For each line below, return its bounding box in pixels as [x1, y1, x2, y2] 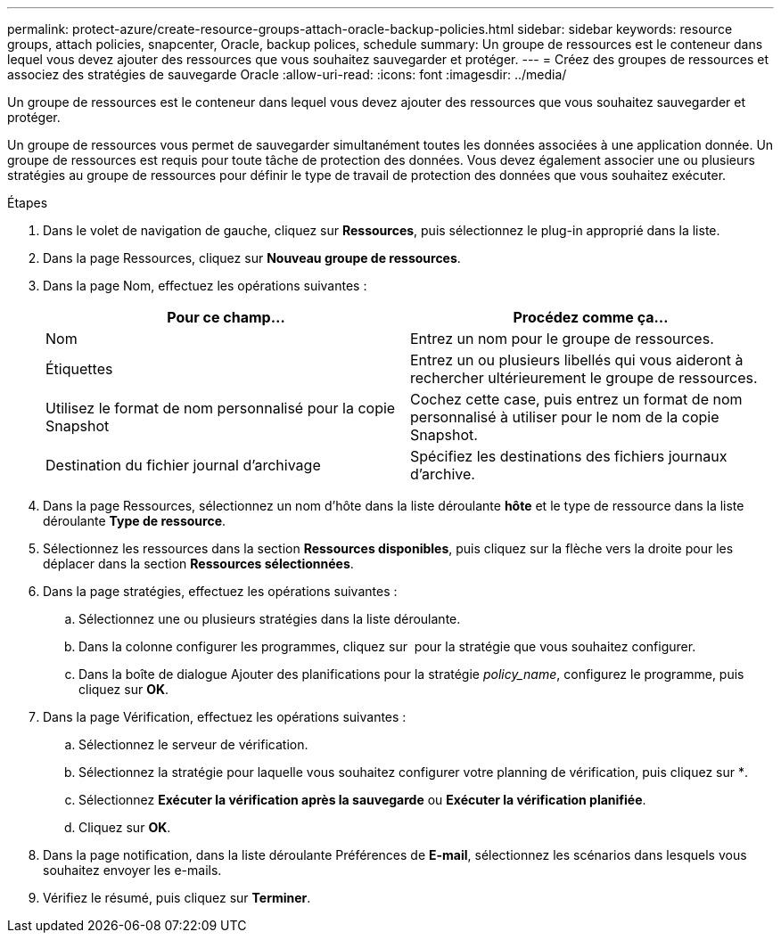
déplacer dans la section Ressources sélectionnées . [43, 556, 354, 571]
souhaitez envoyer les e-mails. [43, 862, 222, 878]
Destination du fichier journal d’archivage [45, 456, 321, 474]
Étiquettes [45, 360, 113, 378]
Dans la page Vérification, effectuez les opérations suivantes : [43, 709, 407, 724]
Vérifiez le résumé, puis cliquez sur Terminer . [43, 890, 311, 905]
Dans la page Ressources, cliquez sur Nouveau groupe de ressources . [43, 250, 461, 266]
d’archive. [410, 465, 475, 483]
